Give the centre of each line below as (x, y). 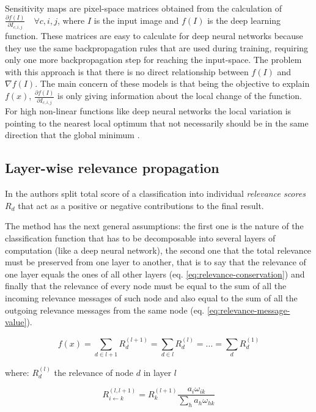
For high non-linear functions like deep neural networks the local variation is (148, 111)
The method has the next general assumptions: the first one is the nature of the (154, 226)
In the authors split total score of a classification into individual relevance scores (155, 193)
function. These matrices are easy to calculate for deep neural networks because (154, 35)
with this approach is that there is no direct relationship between (127, 71)
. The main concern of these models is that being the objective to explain (172, 83)
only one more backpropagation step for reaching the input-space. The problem (153, 60)
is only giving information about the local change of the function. (180, 96)
